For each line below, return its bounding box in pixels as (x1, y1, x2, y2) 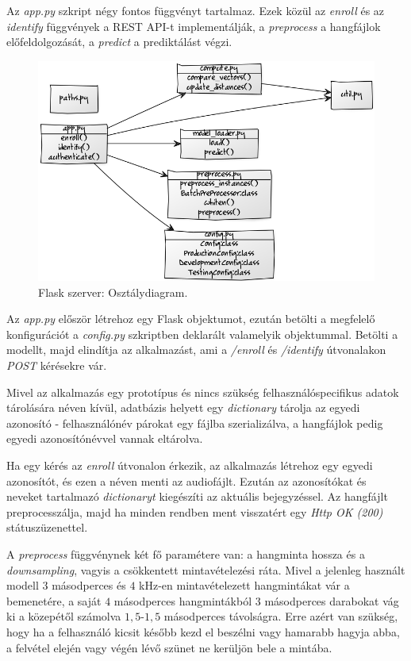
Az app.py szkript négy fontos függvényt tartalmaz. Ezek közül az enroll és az (6, 2, 385, 18)
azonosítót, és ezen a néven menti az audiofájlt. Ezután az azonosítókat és (6, 472, 367, 489)
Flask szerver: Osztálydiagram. (38, 283, 188, 300)
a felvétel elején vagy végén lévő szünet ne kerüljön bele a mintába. (6, 639, 332, 655)
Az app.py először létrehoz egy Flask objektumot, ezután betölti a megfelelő (6, 310, 375, 327)
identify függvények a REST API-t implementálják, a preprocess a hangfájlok (6, 17, 381, 34)
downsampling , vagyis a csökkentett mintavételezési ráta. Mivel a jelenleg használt (6, 561, 405, 578)
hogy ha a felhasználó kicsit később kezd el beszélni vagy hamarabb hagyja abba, (6, 623, 400, 640)
